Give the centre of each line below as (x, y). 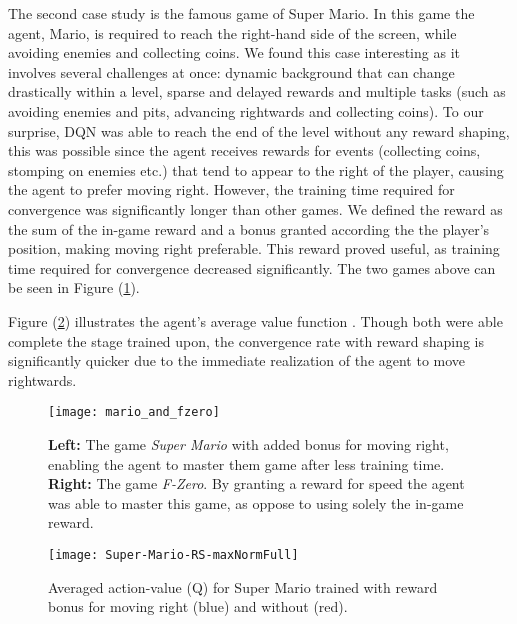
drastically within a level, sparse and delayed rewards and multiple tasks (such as (257, 91)
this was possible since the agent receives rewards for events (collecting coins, (244, 150)
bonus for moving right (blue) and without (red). (198, 606)
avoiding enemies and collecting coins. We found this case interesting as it (234, 52)
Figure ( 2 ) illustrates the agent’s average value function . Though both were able (255, 320)
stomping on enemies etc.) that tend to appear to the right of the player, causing (256, 169)
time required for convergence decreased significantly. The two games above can (252, 267)
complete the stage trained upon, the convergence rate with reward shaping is (246, 340)
